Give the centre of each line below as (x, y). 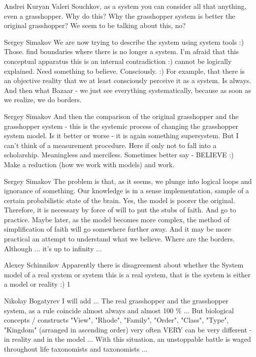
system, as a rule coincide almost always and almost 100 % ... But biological (119, 310)
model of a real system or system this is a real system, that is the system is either (128, 274)
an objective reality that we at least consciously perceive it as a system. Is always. (128, 80)
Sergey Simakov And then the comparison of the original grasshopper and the (121, 116)
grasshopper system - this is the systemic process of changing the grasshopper (121, 126)
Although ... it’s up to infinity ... (53, 248)
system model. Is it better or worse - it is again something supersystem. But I (121, 135)
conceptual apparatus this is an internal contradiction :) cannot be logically (118, 61)
